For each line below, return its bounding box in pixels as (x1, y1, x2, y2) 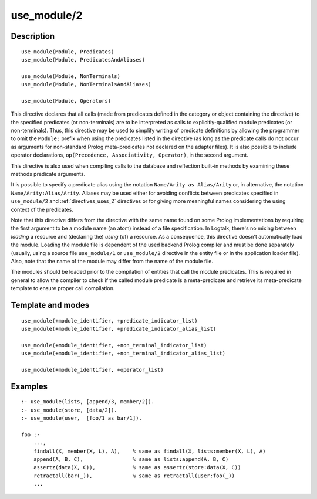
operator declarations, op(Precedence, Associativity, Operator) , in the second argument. (11, 151, 249, 158)
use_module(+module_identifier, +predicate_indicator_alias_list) (21, 325, 217, 332)
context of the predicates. (11, 206, 73, 213)
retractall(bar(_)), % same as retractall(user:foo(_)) (33, 472, 235, 479)
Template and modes (11, 300, 90, 310)
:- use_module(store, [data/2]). (21, 406, 117, 413)
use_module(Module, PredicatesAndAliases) (21, 56, 146, 63)
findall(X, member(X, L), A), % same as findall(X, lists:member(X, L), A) (33, 447, 266, 454)
